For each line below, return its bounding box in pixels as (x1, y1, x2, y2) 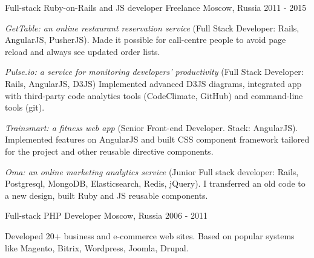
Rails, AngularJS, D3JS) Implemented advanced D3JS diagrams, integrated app (5, 77, 302, 89)
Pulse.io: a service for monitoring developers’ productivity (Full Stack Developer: (5, 65, 304, 78)
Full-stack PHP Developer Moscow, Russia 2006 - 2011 (5, 209, 208, 222)
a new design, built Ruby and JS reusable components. (5, 189, 208, 201)
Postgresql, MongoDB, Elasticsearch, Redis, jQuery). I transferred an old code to (5, 177, 306, 190)
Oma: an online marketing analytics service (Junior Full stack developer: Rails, (5, 165, 299, 178)
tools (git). (5, 101, 45, 114)
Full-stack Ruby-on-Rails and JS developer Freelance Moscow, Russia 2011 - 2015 (5, 1, 307, 13)
